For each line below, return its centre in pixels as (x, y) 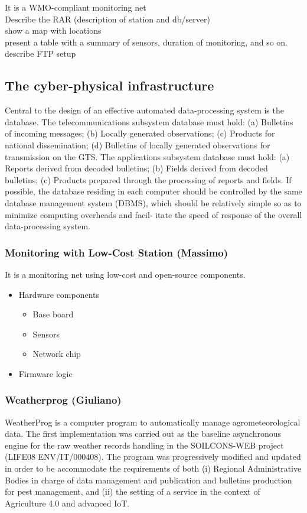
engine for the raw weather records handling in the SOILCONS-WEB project (144, 445)
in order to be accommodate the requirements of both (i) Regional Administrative (153, 468)
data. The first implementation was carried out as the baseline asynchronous (143, 434)
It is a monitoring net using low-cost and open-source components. (125, 274)
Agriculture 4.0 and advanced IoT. (67, 503)
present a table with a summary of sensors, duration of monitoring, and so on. (146, 42)
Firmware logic (45, 373)
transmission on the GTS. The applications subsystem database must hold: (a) (147, 156)
